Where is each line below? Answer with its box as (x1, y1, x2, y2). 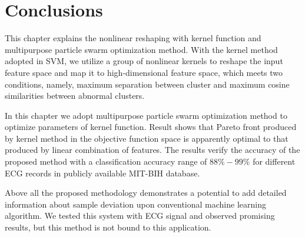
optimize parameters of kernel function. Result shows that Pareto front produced (5, 121, 297, 133)
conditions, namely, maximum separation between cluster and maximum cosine (5, 78, 290, 90)
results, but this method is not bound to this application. (5, 221, 211, 233)
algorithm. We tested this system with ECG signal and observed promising (5, 209, 275, 222)
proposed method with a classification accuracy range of (5, 155, 207, 168)
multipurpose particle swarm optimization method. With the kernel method (5, 43, 278, 55)
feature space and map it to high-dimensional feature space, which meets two (5, 66, 283, 78)
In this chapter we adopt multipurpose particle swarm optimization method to (5, 109, 287, 121)
